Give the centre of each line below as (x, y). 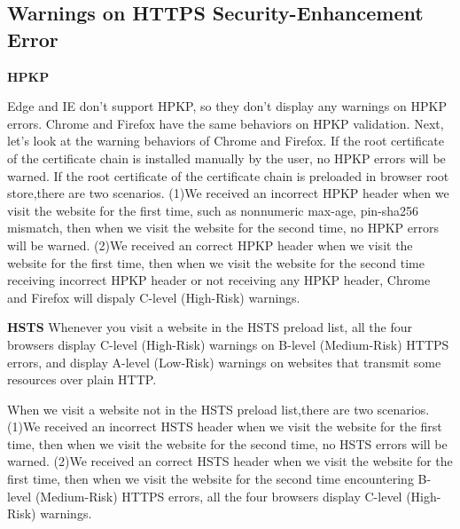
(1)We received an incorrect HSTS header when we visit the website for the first (225, 426)
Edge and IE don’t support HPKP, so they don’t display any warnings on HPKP (227, 106)
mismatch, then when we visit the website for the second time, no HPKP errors (223, 228)
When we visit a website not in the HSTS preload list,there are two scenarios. (218, 409)
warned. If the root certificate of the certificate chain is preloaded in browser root (228, 175)
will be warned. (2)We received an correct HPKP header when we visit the (210, 245)
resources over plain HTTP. (82, 379)
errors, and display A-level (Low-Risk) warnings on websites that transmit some (224, 362)
